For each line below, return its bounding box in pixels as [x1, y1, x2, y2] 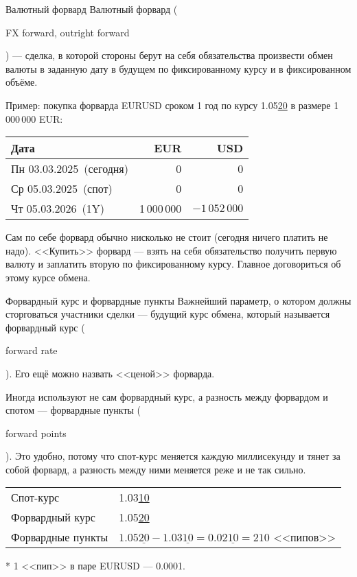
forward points [5, 425, 67, 440]
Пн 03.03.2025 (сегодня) [11, 161, 128, 177]
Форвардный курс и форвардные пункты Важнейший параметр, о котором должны [5, 293, 352, 307]
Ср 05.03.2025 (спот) [11, 180, 113, 197]
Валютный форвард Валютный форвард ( [5, 2, 178, 16]
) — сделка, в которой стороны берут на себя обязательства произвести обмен [5, 48, 333, 62]
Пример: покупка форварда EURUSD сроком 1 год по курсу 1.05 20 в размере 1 [5, 97, 339, 112]
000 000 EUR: [5, 111, 63, 126]
